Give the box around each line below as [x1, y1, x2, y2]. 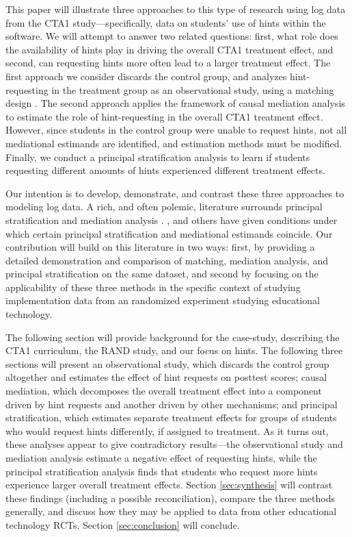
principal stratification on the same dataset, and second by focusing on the [5, 266, 319, 281]
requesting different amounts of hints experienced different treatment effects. [5, 163, 325, 177]
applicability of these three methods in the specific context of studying [5, 279, 301, 294]
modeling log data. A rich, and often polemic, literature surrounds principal [5, 199, 323, 214]
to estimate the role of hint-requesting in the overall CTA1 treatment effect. [5, 109, 323, 123]
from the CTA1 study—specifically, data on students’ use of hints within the [5, 15, 326, 29]
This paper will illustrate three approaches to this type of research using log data [5, 2, 346, 16]
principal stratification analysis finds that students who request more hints [5, 464, 318, 478]
